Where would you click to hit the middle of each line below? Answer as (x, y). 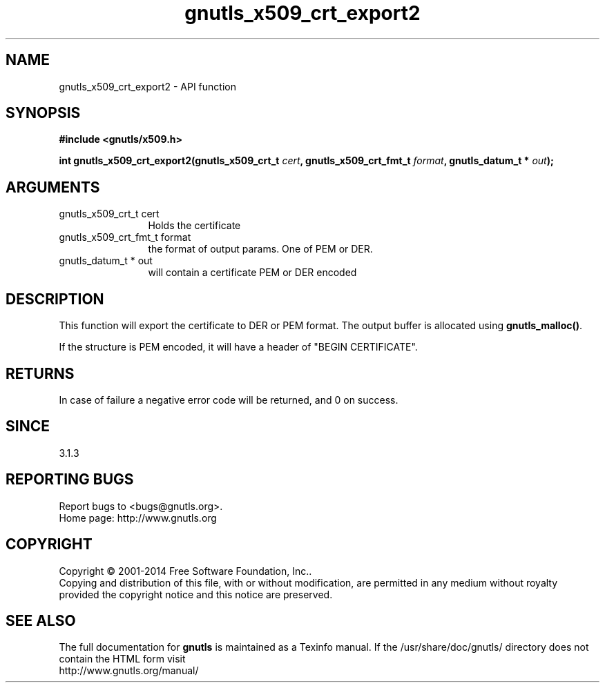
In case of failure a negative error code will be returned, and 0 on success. (229, 400)
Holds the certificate (194, 226)
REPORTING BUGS (70, 480)
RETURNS (40, 373)
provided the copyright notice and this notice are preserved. (196, 594)
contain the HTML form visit (122, 659)
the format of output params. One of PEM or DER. (260, 249)
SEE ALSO (41, 620)
